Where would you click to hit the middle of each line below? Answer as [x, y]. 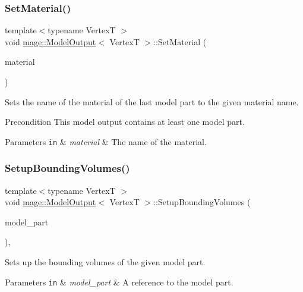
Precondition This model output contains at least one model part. [125, 122]
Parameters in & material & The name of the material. [106, 141]
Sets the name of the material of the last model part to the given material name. [152, 101]
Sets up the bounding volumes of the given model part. [105, 262]
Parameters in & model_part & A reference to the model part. [119, 282]
